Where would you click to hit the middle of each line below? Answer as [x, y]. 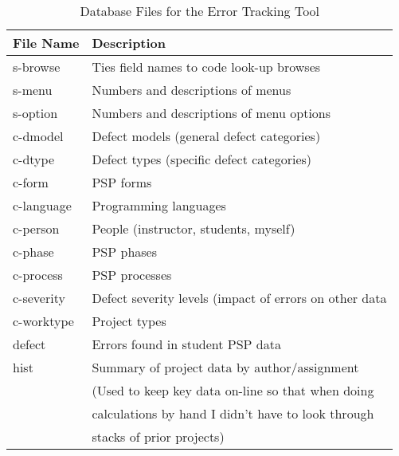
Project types [129, 321]
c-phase [33, 252]
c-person [36, 228]
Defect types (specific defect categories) [202, 159]
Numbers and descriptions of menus [192, 90]
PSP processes [132, 275]
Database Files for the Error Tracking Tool [200, 11]
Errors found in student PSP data [186, 344]
